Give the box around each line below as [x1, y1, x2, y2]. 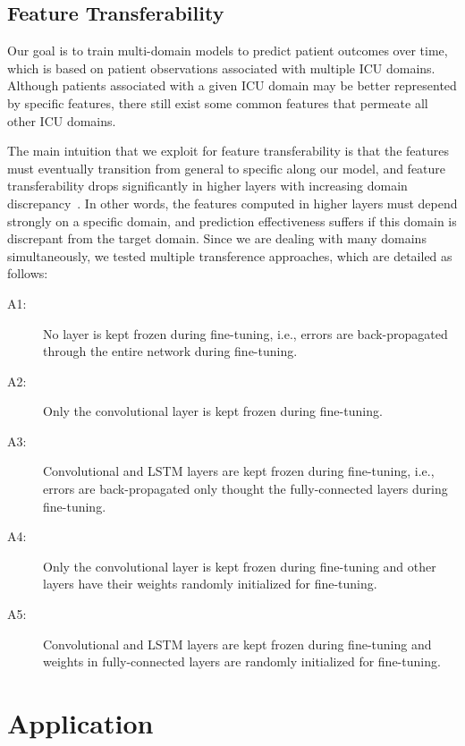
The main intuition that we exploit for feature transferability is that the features [7, 141, 449, 160]
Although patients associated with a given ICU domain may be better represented [7, 76, 457, 95]
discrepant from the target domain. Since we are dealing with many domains [7, 229, 427, 248]
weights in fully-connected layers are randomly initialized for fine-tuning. [43, 652, 441, 671]
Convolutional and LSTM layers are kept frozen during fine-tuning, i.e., [43, 462, 435, 480]
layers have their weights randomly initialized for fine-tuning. [43, 574, 377, 593]
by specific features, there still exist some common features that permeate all [7, 93, 428, 112]
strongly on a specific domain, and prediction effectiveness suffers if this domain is [7, 211, 457, 230]
